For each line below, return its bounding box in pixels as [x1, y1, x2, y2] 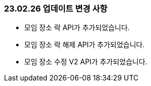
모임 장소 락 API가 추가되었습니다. [24, 23, 130, 32]
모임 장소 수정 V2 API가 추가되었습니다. [24, 57, 147, 66]
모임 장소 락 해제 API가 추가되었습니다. [24, 40, 145, 49]
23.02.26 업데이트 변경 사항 [4, 4, 108, 14]
